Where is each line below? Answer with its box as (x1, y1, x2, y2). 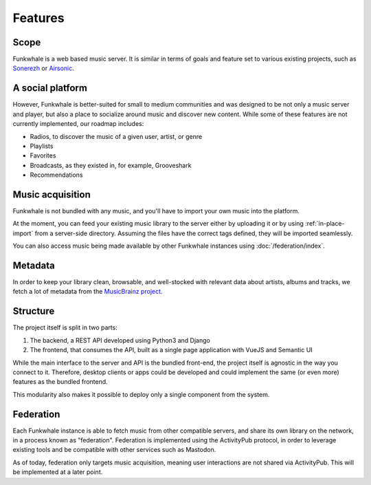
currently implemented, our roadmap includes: (12, 120, 144, 128)
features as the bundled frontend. (12, 378, 108, 386)
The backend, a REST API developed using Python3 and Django (30, 336, 211, 344)
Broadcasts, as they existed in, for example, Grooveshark (30, 161, 192, 169)
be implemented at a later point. (12, 468, 103, 476)
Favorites (30, 151, 56, 160)
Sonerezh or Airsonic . (12, 64, 75, 72)
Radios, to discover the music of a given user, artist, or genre (30, 132, 203, 140)
